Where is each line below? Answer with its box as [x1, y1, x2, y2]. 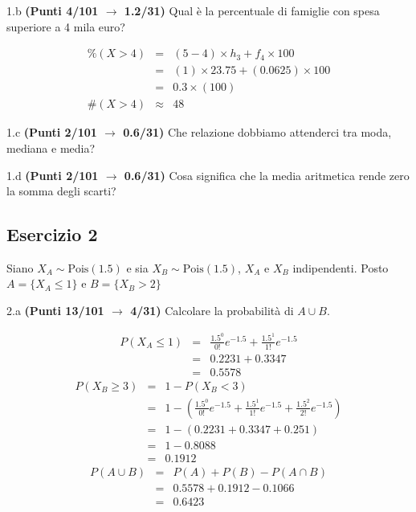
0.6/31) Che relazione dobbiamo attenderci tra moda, [123, 124, 392, 141]
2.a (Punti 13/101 [6, 302, 104, 319]
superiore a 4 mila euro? [6, 18, 125, 35]
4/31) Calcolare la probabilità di [130, 302, 294, 319]
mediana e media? [6, 139, 96, 156]
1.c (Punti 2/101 [6, 124, 97, 141]
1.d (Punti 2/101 [6, 166, 99, 183]
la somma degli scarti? [6, 182, 116, 199]
